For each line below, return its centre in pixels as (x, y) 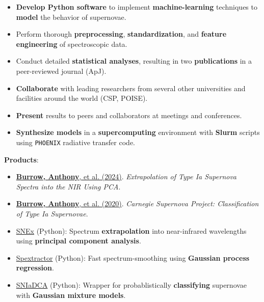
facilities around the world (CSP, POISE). (82, 98)
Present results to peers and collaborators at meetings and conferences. (129, 115)
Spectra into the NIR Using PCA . (68, 186)
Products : (21, 159)
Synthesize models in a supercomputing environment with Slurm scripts (138, 132)
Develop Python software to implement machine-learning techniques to (137, 7)
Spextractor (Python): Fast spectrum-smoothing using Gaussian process (133, 257)
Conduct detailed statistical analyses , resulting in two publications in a (134, 61)
